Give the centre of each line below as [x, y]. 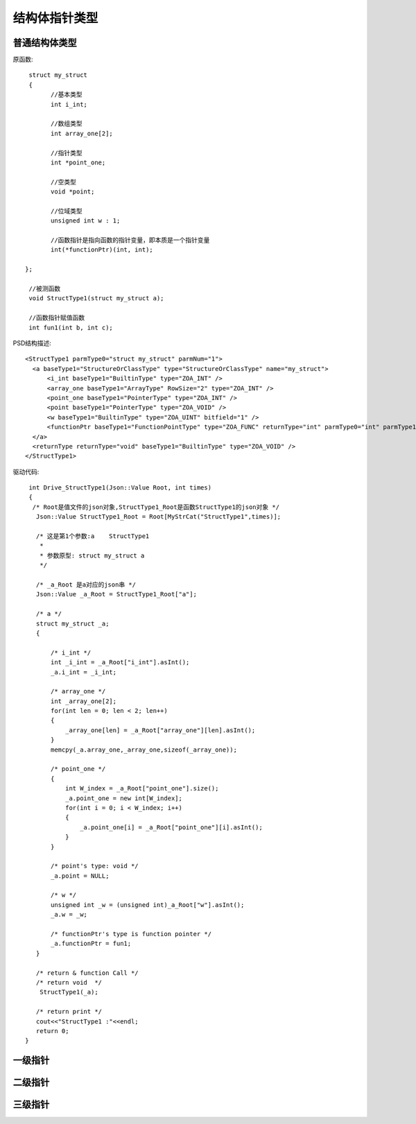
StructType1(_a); [69, 992]
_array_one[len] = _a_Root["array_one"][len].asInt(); [160, 730]
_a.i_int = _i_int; [84, 672]
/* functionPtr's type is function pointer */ [131, 934]
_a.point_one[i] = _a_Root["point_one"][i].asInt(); [171, 827]
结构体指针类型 [55, 18]
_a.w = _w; [69, 915]
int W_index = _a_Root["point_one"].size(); [142, 788]
